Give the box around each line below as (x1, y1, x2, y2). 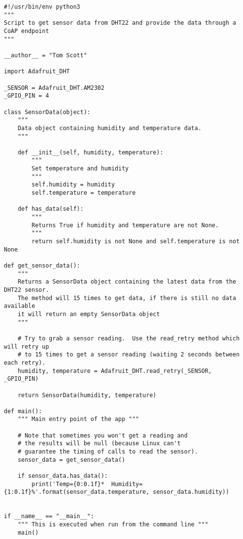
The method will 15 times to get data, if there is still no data (17, 294, 236, 302)
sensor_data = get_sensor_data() (17, 456, 125, 463)
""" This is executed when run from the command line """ (17, 521, 209, 528)
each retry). (4, 359, 46, 366)
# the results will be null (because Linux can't (17, 440, 181, 447)
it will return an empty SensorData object (17, 310, 160, 318)
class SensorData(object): (4, 108, 91, 116)
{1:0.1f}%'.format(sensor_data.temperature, (4, 488, 150, 496)
